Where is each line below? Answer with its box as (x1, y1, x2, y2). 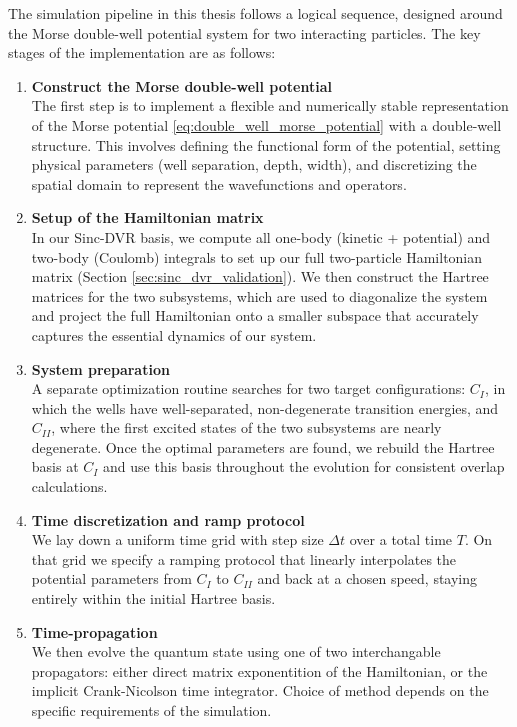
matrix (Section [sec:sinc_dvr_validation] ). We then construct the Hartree (31, 266, 489, 287)
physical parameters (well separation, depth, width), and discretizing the (31, 154, 477, 175)
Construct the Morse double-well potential (31, 75, 332, 96)
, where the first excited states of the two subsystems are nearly (51, 417, 442, 438)
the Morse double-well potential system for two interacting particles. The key (8, 22, 481, 43)
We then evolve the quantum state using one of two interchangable (31, 641, 441, 662)
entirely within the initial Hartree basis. (31, 588, 276, 609)
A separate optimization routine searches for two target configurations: (31, 378, 466, 399)
